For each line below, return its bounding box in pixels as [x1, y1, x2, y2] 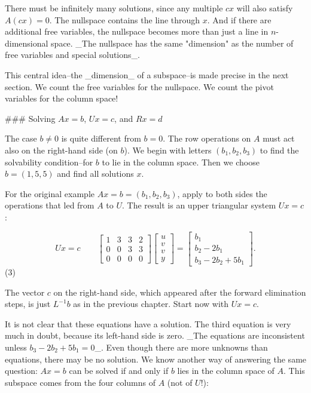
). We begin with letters [124, 143, 212, 156]
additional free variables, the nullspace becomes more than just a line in [5, 25, 269, 38]
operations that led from [5, 199, 94, 211]
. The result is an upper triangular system [122, 199, 276, 211]
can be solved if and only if [69, 364, 169, 377]
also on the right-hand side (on [5, 143, 118, 156]
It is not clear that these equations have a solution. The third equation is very [5, 317, 291, 330]
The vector [5, 285, 45, 298]
